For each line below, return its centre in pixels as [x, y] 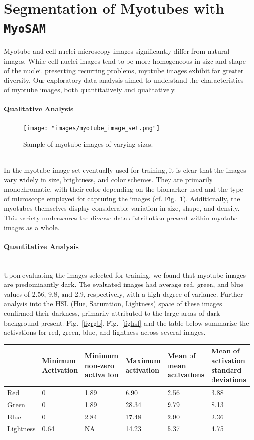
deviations [229, 380]
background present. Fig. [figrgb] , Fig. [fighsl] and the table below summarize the [127, 322]
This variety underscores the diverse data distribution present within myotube [121, 218]
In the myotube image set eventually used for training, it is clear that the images [125, 170]
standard [226, 370]
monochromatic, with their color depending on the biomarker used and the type [124, 189]
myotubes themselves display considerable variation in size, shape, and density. [122, 208]
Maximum [143, 360]
